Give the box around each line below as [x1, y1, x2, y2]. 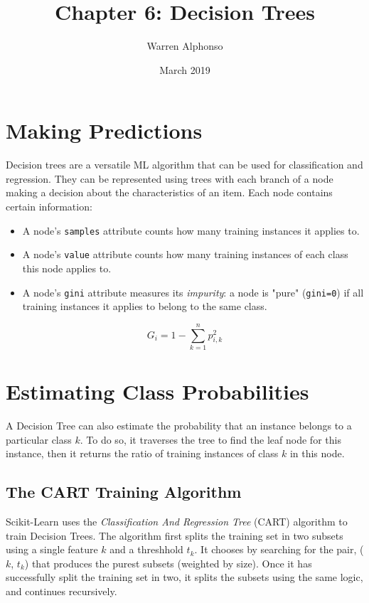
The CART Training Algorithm [6, 481, 242, 503]
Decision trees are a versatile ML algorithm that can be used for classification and [6, 157, 363, 172]
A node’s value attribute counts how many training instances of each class [22, 247, 348, 262]
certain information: [6, 199, 92, 214]
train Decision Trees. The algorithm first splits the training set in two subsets [6, 528, 343, 543]
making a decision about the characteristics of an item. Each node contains [6, 185, 333, 200]
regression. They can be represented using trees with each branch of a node [6, 171, 333, 186]
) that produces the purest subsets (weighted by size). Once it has [24, 555, 312, 570]
